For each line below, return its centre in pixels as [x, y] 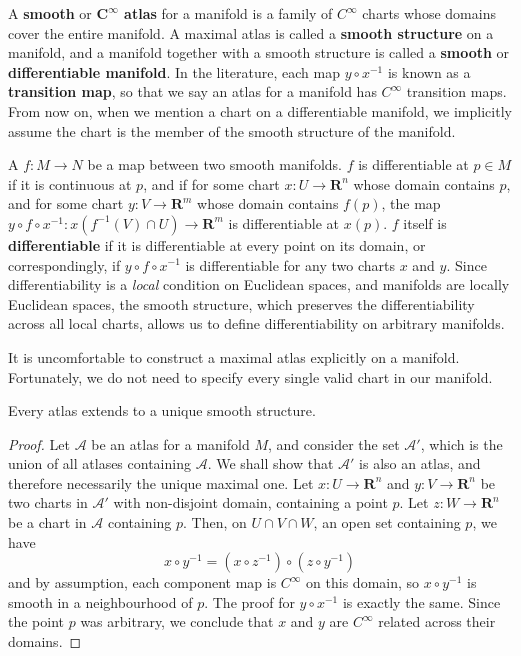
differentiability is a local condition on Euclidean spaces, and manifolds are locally [259, 284]
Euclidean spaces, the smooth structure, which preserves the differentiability [241, 303]
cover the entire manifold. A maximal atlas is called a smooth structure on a [251, 32]
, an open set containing [387, 522]
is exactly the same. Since [421, 601]
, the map [411, 203]
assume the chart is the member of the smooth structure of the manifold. [232, 130]
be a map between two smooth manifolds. [214, 164]
